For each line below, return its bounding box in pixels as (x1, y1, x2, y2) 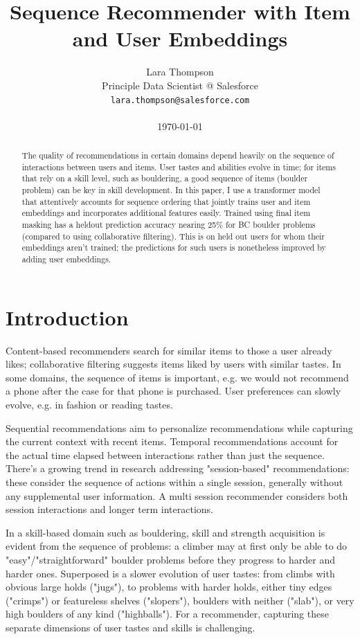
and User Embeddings (72, 24, 288, 53)
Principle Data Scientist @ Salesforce (102, 78, 258, 92)
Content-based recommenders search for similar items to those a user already (6, 343, 332, 357)
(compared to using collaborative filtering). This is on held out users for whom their (21, 230, 325, 242)
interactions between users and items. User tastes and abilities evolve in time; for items (21, 161, 336, 172)
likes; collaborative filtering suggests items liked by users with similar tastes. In (6, 357, 341, 371)
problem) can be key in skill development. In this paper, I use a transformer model (21, 184, 321, 196)
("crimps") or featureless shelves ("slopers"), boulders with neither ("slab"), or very (6, 593, 354, 607)
